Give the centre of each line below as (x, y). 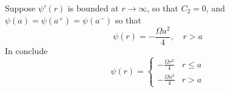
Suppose (20, 8)
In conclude (26, 50)
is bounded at (93, 8)
